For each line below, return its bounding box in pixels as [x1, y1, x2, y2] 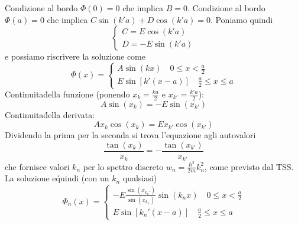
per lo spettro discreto [83, 160, 164, 172]
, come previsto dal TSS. [204, 160, 294, 172]
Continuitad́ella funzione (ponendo [5, 88, 130, 100]
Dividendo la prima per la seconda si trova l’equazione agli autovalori [5, 129, 256, 141]
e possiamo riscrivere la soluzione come [5, 50, 145, 63]
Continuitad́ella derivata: [5, 108, 95, 120]
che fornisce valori [5, 160, 70, 172]
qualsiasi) [122, 172, 157, 184]
